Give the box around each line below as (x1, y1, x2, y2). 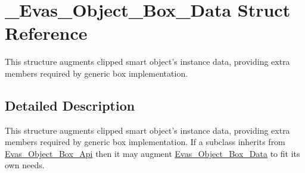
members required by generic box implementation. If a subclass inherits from (5, 136, 285, 148)
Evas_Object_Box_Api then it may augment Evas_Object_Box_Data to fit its (5, 147, 300, 159)
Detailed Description (5, 96, 135, 114)
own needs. (5, 159, 45, 171)
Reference (5, 21, 88, 45)
